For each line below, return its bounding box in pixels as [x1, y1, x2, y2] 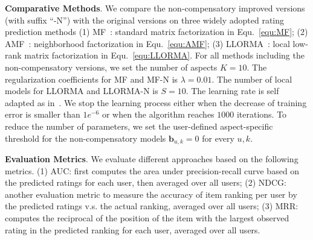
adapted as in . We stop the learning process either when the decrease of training [5, 96, 307, 109]
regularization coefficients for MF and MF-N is [5, 72, 178, 85]
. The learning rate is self [186, 84, 279, 97]
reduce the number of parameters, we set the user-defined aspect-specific [5, 119, 273, 132]
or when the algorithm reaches [102, 108, 215, 121]
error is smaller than [5, 108, 80, 121]
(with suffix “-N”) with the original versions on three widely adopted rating [5, 13, 285, 26]
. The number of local [211, 72, 292, 85]
